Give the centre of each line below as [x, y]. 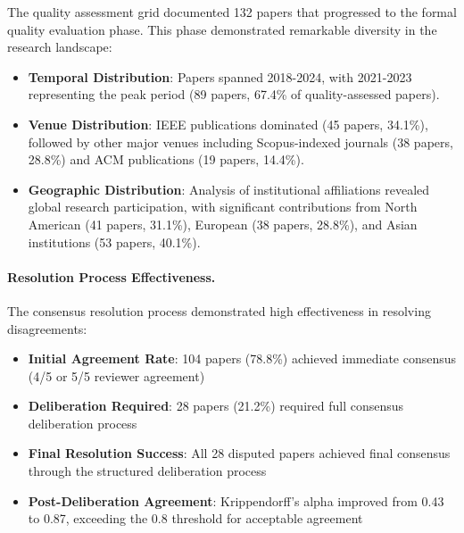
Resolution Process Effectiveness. [112, 276]
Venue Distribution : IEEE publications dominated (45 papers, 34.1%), [228, 124]
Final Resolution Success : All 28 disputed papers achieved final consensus [239, 453]
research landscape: [60, 47]
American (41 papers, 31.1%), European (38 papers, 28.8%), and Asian [223, 224]
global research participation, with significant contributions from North [223, 207]
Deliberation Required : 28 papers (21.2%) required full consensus [216, 406]
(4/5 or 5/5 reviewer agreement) [116, 375]
